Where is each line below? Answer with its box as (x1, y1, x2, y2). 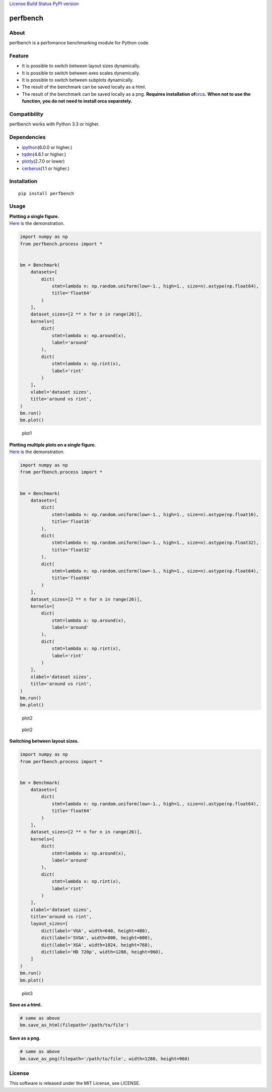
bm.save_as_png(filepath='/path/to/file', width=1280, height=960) (20, 1056, 190, 1061)
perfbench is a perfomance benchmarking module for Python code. (9, 40, 150, 46)
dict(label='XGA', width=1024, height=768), (41, 942, 153, 948)
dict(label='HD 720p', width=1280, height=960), (41, 949, 164, 955)
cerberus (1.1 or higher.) (22, 165, 70, 171)
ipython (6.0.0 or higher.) (22, 144, 73, 150)
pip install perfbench (18, 191, 75, 196)
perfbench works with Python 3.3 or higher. (9, 121, 100, 127)
